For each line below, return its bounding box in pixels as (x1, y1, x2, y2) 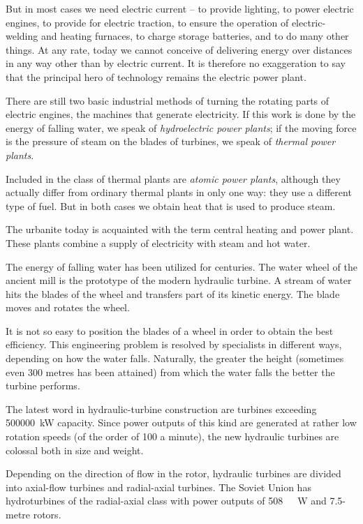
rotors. (33, 507, 61, 521)
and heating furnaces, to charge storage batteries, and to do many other (40, 29, 349, 43)
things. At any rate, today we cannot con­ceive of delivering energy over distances (6, 42, 353, 57)
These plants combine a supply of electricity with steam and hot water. (6, 235, 311, 250)
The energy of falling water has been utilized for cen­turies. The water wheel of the (6, 259, 357, 274)
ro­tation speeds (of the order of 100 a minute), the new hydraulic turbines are (6, 429, 339, 444)
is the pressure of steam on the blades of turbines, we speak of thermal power (6, 134, 336, 149)
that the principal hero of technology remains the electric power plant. (6, 69, 306, 84)
